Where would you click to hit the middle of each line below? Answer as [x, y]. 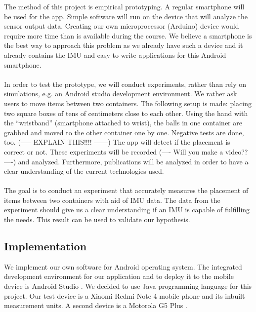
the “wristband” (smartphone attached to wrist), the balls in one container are [123, 123]
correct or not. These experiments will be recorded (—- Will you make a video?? [126, 151]
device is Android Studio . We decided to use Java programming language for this [128, 286]
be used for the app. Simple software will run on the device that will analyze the [126, 16]
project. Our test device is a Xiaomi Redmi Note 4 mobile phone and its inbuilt [125, 295]
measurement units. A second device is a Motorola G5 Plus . [96, 305]
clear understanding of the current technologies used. [84, 171]
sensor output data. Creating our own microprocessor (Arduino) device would [122, 26]
